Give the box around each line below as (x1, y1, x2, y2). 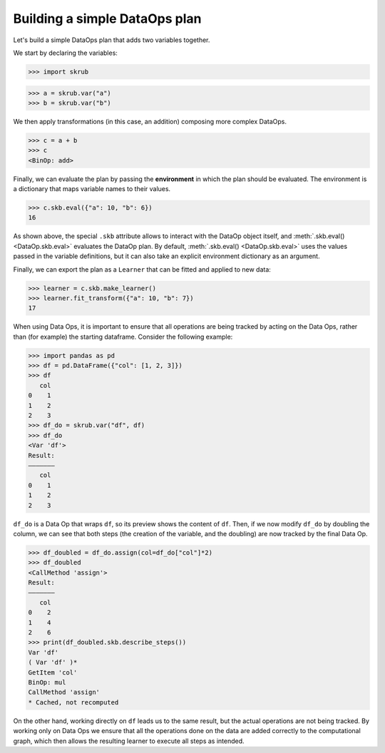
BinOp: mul (28, 678, 66, 686)
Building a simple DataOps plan (13, 11, 202, 26)
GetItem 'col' (28, 668, 78, 677)
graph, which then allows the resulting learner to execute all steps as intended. (13, 737, 245, 745)
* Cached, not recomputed (28, 698, 119, 706)
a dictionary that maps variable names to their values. (13, 185, 171, 193)
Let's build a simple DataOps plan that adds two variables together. (13, 36, 210, 44)
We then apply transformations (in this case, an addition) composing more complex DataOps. (13, 117, 287, 125)
